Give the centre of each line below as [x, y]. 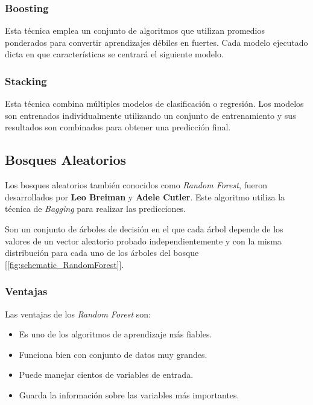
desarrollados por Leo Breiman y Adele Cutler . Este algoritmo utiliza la [145, 196]
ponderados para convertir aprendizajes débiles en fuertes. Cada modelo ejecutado [156, 42]
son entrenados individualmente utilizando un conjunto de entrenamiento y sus [150, 115]
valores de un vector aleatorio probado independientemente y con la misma [143, 241]
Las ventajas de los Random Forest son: [78, 314]
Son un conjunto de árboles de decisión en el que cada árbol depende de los [144, 228]
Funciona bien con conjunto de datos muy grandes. [113, 354]
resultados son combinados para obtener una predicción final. [118, 127]
